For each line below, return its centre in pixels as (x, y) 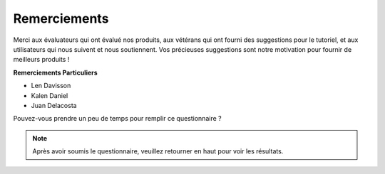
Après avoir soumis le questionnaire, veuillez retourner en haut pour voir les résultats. (158, 151)
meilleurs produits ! (41, 60)
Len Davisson (51, 86)
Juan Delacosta (54, 105)
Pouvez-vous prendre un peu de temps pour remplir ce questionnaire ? (117, 119)
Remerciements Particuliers (55, 72)
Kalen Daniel (50, 95)
